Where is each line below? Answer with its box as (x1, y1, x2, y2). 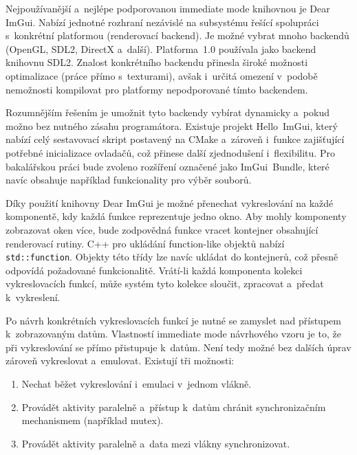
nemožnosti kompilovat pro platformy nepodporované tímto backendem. (6, 82, 308, 96)
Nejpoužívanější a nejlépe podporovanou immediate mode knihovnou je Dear (6, 1, 330, 15)
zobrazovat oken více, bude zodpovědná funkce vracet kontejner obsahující (6, 222, 318, 236)
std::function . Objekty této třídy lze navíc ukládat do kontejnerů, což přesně (6, 249, 338, 264)
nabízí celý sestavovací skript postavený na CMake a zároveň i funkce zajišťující (6, 132, 345, 146)
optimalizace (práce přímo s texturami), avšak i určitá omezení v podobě (6, 68, 318, 82)
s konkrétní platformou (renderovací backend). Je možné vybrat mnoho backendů (6, 28, 349, 43)
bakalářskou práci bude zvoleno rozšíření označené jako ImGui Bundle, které (6, 159, 329, 173)
